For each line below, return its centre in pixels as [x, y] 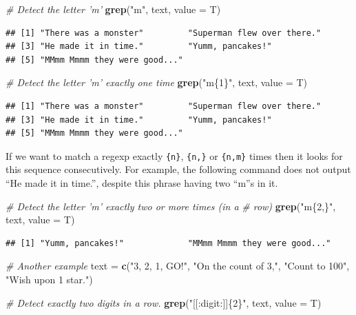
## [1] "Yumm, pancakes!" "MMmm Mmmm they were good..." [168, 243]
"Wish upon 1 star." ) [49, 279]
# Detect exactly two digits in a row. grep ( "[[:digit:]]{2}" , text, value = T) [164, 302]
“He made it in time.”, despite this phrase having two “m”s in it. [142, 183]
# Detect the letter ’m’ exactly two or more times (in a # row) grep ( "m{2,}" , [171, 206]
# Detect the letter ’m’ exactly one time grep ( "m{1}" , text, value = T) [157, 82]
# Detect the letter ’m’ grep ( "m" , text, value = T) [113, 9]
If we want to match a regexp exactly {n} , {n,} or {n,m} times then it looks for [174, 155]
